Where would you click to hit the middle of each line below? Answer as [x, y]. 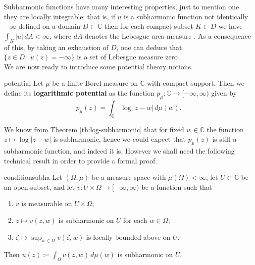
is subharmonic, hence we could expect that [120, 139]
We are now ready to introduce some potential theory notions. [99, 66]
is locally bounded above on [128, 237]
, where [60, 35]
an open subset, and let [39, 186]
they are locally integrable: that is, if [60, 16]
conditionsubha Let [33, 177]
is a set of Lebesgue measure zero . [129, 57]
